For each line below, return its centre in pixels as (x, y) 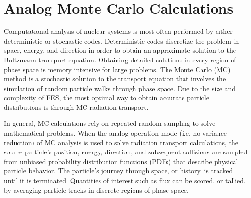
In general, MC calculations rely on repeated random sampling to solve (110, 123)
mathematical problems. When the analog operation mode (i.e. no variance (116, 133)
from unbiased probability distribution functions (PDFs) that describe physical (121, 161)
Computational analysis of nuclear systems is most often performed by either (118, 31)
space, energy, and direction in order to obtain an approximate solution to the (120, 50)
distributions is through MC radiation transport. (76, 107)
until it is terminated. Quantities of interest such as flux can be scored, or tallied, (125, 180)
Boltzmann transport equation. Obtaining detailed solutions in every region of (120, 59)
